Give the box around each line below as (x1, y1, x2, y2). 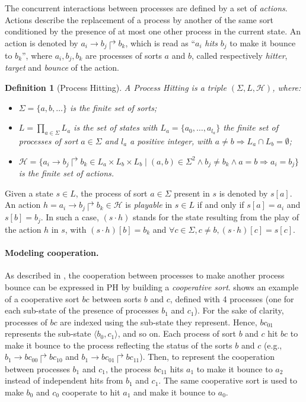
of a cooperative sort (5, 292, 79, 305)
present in (174, 186, 210, 199)
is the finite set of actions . (18, 167, 114, 179)
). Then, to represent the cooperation (139, 350, 275, 363)
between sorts (92, 292, 142, 305)
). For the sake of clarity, (194, 304, 284, 316)
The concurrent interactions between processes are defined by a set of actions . (5, 2, 288, 14)
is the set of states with (74, 121, 158, 134)
